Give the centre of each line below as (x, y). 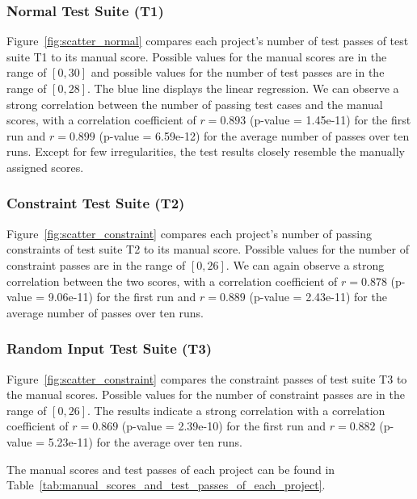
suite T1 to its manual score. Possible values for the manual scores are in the (197, 56)
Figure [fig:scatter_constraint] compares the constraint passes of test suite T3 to (207, 378)
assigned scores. (45, 167)
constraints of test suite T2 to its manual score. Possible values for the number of (208, 249)
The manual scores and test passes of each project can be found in (171, 469)
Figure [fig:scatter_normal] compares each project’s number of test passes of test (208, 41)
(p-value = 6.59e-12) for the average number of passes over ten (254, 135)
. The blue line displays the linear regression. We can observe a (243, 88)
